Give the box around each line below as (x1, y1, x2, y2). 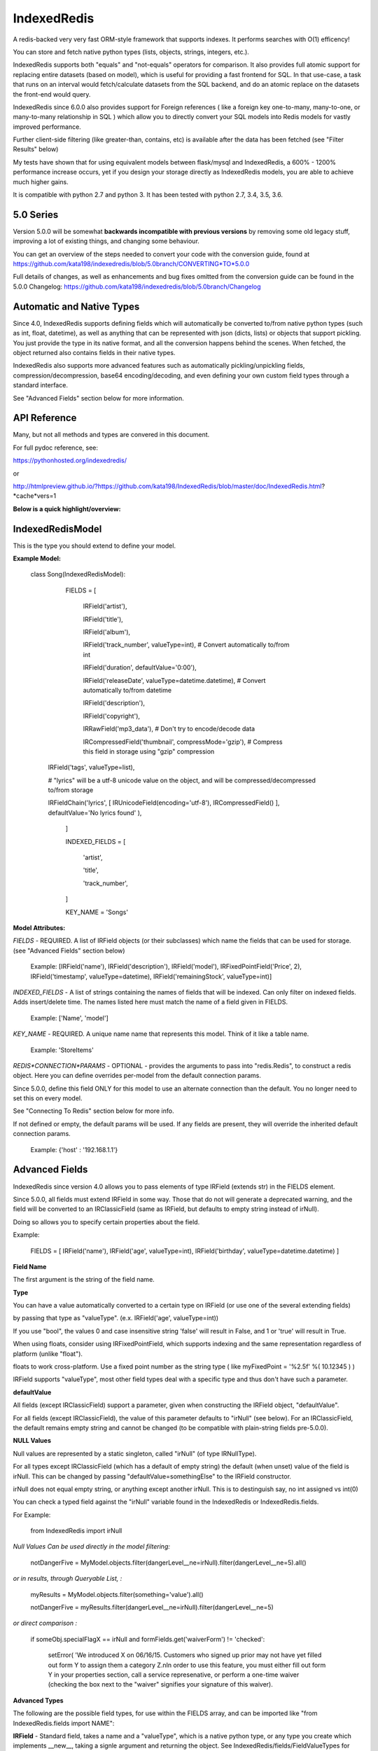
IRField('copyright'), (83, 712, 140, 720)
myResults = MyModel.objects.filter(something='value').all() (30, 1590, 204, 1598)
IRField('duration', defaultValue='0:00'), (83, 663, 197, 672)
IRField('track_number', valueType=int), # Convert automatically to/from (83, 641, 290, 649)
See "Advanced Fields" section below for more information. (13, 394, 185, 402)
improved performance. (13, 123, 82, 131)
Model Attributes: (13, 924, 66, 932)
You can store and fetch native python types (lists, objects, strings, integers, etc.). (13, 48, 250, 56)
